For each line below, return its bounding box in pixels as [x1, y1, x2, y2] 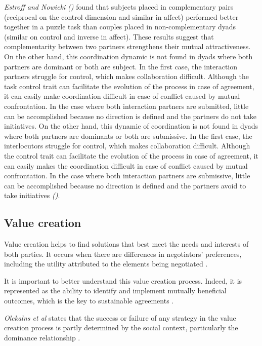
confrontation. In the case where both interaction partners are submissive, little [4, 170, 250, 181]
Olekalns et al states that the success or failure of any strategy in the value [4, 312, 236, 323]
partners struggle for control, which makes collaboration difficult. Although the [4, 71, 249, 82]
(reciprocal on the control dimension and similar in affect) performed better [4, 11, 239, 22]
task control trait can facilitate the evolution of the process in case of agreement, [4, 81, 254, 91]
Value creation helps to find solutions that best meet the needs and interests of [4, 239, 249, 249]
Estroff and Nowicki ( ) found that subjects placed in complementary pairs [4, 2, 234, 12]
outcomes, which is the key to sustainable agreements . [4, 295, 174, 306]
